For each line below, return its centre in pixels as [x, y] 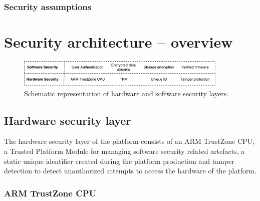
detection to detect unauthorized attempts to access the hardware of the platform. [130, 171]
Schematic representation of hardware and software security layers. [126, 93]
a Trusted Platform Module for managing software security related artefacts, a [124, 151]
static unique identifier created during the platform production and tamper [119, 161]
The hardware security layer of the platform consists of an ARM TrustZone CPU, [129, 141]
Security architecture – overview [118, 42]
